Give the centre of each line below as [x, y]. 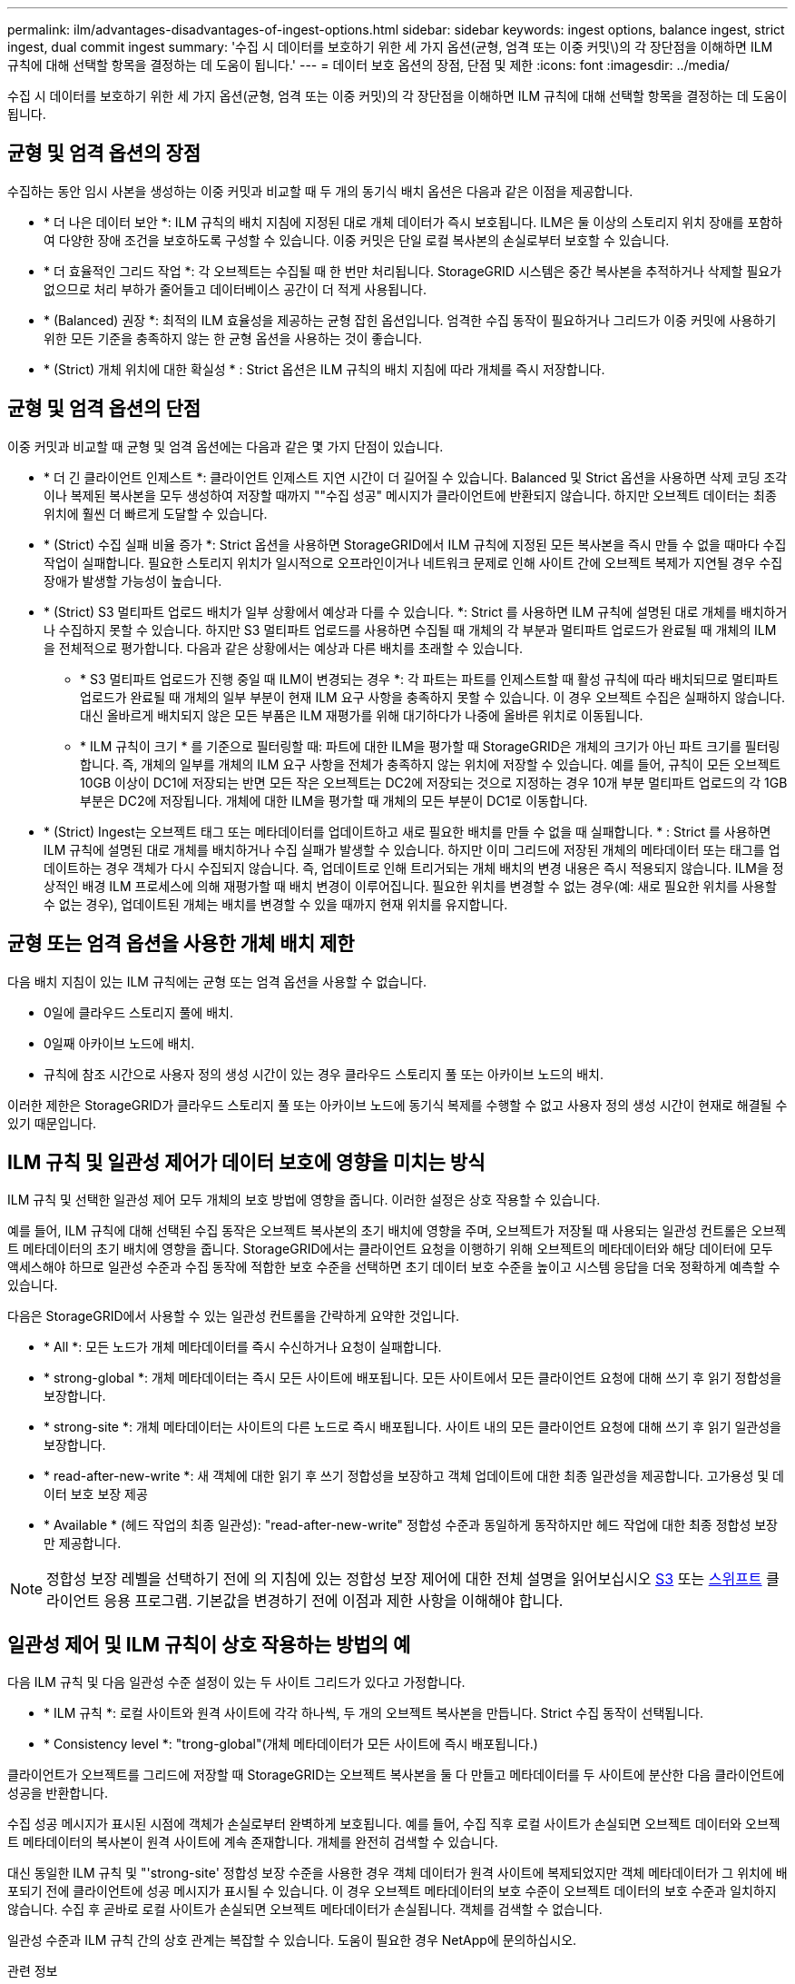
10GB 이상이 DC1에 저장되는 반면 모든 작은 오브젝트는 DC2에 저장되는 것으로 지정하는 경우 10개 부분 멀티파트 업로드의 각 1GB [434, 782]
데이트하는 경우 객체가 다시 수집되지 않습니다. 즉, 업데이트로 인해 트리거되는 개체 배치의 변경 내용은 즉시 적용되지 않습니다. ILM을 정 [414, 868]
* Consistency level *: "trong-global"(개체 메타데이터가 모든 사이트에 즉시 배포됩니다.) [291, 1744]
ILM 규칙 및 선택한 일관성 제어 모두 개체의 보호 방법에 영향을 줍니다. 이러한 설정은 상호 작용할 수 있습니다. [304, 1200]
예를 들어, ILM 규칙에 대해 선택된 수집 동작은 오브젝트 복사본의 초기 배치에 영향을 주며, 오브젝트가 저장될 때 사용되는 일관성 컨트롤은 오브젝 [397, 1231]
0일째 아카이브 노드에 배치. [119, 1043]
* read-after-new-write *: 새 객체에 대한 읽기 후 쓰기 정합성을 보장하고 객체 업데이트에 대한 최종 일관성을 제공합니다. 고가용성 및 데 [414, 1476]
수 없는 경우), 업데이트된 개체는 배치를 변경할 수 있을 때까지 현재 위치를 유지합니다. [276, 904]
